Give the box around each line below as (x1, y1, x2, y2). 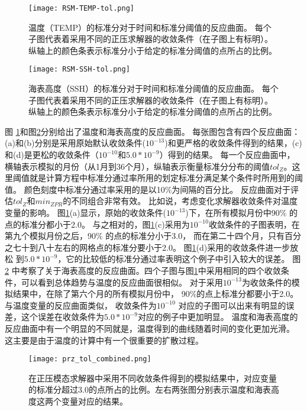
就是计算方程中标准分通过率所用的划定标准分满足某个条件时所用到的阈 (29, 171, 303, 184)
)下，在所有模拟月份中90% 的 (185, 206, 298, 219)
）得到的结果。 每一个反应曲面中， (159, 148, 295, 161)
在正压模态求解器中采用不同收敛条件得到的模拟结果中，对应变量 (28, 371, 277, 384)
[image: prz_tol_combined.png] (28, 355, 151, 364)
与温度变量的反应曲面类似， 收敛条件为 (5, 299, 157, 311)
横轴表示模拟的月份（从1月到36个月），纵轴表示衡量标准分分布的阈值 (5, 160, 270, 172)
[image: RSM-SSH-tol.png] (28, 65, 130, 74)
